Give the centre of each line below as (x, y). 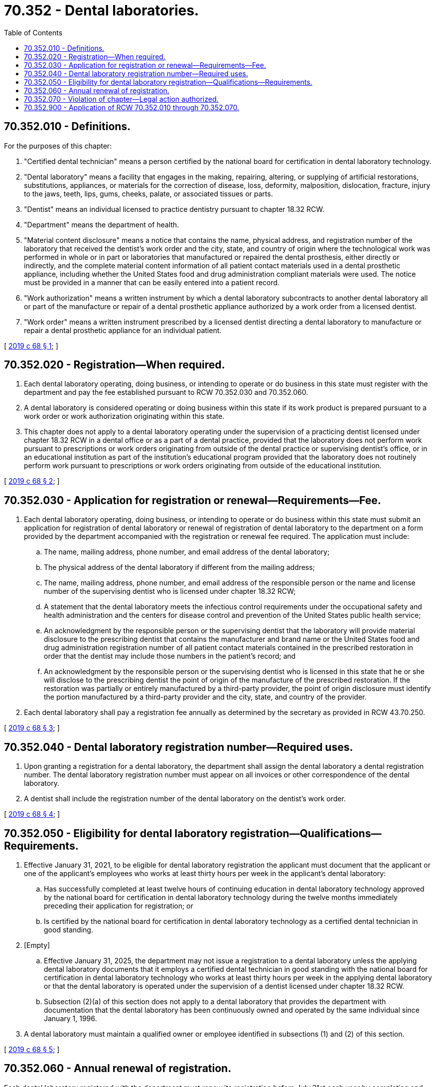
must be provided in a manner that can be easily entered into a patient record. (152, 282)
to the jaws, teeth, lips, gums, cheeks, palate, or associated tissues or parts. (148, 193)
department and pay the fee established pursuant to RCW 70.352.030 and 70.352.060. (166, 392)
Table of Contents (33, 32)
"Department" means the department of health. (102, 224)
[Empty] (37, 945)
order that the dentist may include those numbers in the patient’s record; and (170, 656)
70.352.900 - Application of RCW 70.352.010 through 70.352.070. (132, 107)
